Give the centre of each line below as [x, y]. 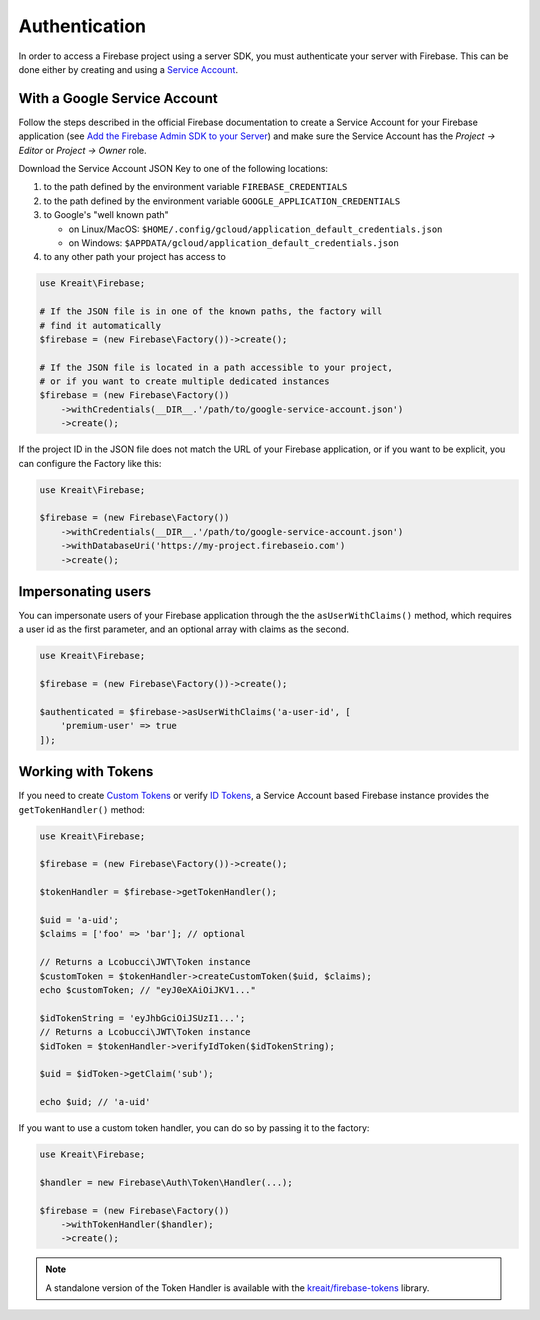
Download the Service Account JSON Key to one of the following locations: [173, 169]
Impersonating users [85, 591]
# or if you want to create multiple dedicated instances [184, 381]
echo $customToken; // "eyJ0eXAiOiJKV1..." [148, 989]
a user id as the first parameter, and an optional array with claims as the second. [184, 629]
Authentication [82, 26]
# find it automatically [100, 325]
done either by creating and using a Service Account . [128, 69]
